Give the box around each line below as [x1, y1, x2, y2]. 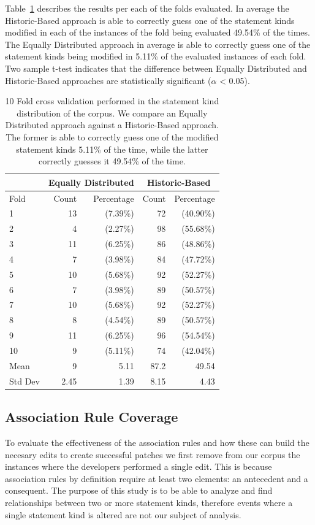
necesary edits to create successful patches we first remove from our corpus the [5, 448, 300, 461]
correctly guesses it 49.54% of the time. [38, 155, 186, 167]
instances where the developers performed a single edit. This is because [5, 460, 272, 473]
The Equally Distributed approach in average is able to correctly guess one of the [5, 37, 311, 50]
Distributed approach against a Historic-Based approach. [5, 118, 219, 131]
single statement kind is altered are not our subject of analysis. [5, 508, 241, 521]
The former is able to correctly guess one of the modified [6, 130, 219, 143]
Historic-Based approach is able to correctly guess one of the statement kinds [5, 13, 295, 26]
